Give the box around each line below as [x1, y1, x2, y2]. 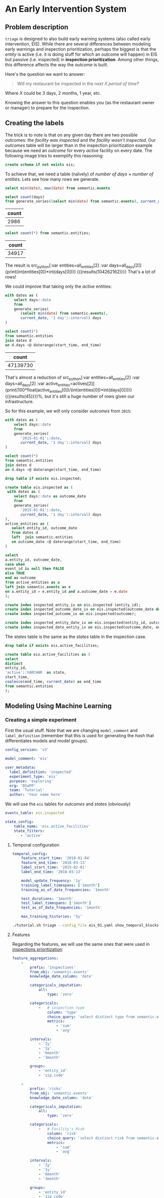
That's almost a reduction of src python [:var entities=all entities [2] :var [5, 374, 140, 382]
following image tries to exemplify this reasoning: [5, 152, 104, 158]
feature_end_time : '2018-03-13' [21, 860, 87, 865]
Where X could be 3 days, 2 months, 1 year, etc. [5, 90, 102, 96]
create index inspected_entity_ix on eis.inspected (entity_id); [5, 602, 141, 607]
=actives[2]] [70, 381, 95, 386]
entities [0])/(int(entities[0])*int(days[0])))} [49, 387, 132, 394]
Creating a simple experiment [5, 716, 77, 723]
